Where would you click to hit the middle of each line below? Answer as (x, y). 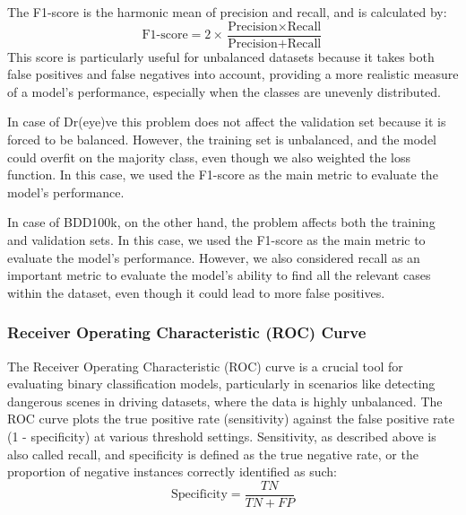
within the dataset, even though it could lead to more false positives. (196, 292)
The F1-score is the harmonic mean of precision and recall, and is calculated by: (227, 12)
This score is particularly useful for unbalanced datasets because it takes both (221, 56)
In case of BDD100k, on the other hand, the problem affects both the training (221, 222)
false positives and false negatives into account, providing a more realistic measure (233, 74)
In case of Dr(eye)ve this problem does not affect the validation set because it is (227, 122)
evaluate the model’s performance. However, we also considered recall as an (214, 257)
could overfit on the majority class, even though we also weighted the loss (209, 157)
